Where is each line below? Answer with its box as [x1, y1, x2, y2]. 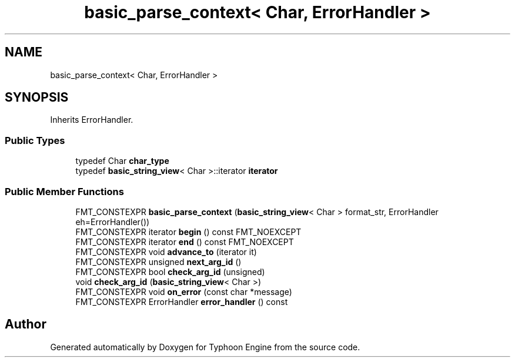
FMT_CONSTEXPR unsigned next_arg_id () [75, 256, 242, 267]
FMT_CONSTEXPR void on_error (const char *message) [75, 286, 292, 297]
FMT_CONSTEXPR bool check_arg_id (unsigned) [75, 266, 265, 277]
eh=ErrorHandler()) [75, 216, 150, 227]
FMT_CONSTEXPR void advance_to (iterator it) [75, 246, 257, 257]
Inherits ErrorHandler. [50, 115, 133, 125]
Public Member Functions [5, 185, 124, 197]
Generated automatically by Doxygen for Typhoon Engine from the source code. [50, 341, 360, 352]
